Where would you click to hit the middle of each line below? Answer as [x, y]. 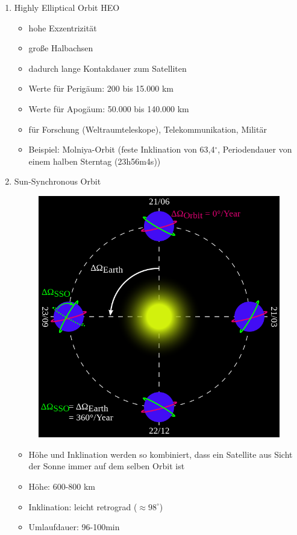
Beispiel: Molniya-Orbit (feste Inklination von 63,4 [122, 149]
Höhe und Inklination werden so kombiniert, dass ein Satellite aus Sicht [161, 454]
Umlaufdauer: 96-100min [74, 527]
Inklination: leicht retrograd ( [83, 506]
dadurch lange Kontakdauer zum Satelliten [108, 68]
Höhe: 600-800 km [62, 486]
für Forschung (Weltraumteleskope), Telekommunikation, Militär [148, 129]
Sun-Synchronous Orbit [58, 181]
